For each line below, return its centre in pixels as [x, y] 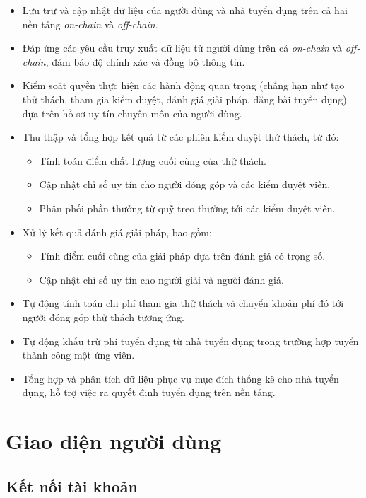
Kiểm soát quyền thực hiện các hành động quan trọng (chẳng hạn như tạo [183, 85]
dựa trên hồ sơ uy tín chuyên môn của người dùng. [132, 113]
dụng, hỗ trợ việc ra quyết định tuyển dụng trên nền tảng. [149, 392]
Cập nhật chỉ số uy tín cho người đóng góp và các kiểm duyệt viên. [185, 184]
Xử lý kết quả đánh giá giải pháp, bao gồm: [117, 232]
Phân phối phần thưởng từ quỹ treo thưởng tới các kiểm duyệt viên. [187, 208]
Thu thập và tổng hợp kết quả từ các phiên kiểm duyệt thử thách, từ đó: [181, 137]
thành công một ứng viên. [78, 355]
